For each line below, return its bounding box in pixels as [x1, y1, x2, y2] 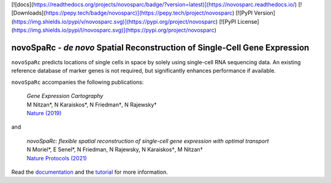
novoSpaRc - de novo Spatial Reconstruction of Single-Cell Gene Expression [11, 42, 310, 53]
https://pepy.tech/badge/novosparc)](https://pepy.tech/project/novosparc [45, 9, 233, 17]
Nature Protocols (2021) [26, 154, 87, 162]
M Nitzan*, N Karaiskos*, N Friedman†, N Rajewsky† [26, 101, 157, 108]
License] [237, 18, 260, 25]
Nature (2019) [26, 110, 62, 117]
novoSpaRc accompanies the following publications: [11, 78, 144, 86]
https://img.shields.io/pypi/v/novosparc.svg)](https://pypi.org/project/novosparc [13, 18, 216, 25]
